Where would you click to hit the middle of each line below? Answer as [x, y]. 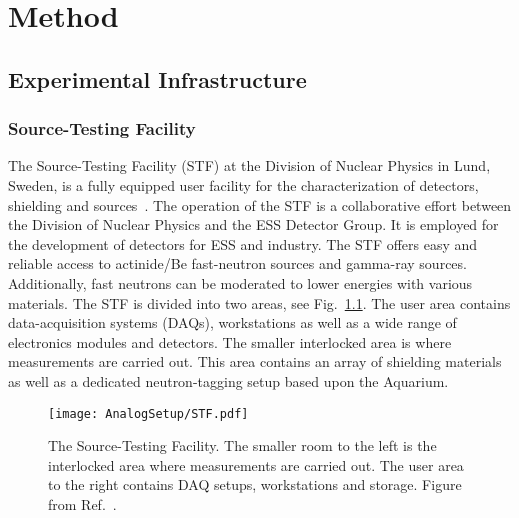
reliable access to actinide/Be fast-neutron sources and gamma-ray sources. [237, 263]
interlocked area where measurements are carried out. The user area [256, 464]
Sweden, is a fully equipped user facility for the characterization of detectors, [243, 184]
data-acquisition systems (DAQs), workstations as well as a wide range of [232, 322]
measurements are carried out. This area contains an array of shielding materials [255, 361]
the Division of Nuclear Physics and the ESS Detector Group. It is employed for [253, 224]
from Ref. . [82, 503]
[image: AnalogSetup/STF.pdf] [148, 413]
